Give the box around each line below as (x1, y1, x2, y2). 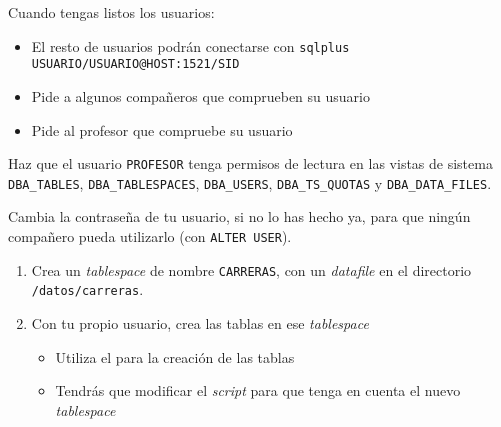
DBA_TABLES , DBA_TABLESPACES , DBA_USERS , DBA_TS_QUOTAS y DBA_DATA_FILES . (8, 172, 492, 193)
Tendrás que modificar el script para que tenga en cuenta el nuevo (55, 380, 461, 401)
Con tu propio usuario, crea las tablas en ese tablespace (31, 312, 369, 333)
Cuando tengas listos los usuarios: (8, 2, 215, 22)
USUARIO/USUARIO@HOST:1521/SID (31, 57, 240, 72)
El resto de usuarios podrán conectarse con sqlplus (31, 35, 350, 56)
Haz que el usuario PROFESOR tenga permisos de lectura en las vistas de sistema (8, 153, 493, 174)
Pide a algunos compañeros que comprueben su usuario (31, 85, 370, 106)
